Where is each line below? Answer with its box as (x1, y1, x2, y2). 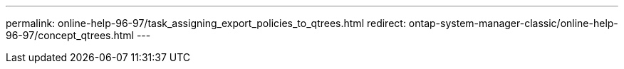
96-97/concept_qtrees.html (6, 29, 134, 41)
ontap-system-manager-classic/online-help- (408, 17, 618, 29)
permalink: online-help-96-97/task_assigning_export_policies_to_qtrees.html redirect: (6, 17, 406, 29)
